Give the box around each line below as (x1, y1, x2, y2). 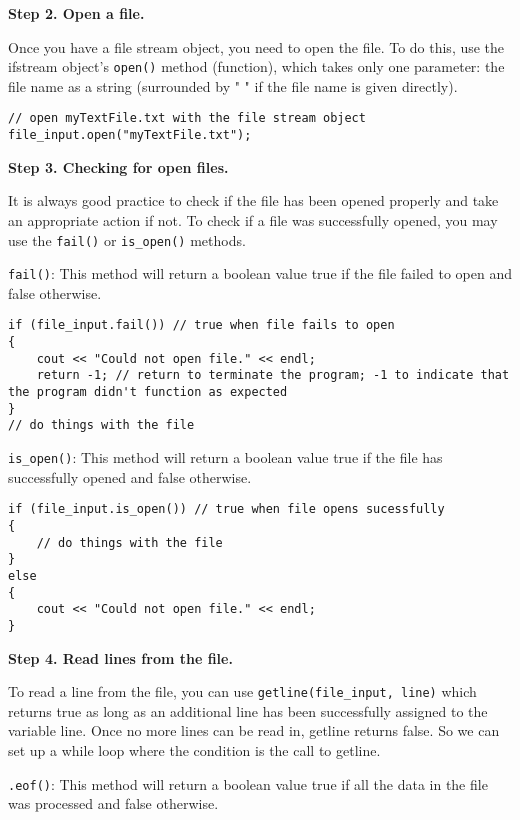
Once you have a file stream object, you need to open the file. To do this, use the (8, 36, 505, 57)
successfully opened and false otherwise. (8, 466, 252, 487)
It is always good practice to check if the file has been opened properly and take (8, 190, 499, 211)
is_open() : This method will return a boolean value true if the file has (8, 447, 443, 468)
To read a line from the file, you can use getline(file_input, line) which (8, 681, 477, 702)
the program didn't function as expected (8, 385, 288, 400)
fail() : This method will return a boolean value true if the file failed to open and (8, 263, 513, 284)
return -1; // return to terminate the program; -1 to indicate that (36, 368, 510, 383)
